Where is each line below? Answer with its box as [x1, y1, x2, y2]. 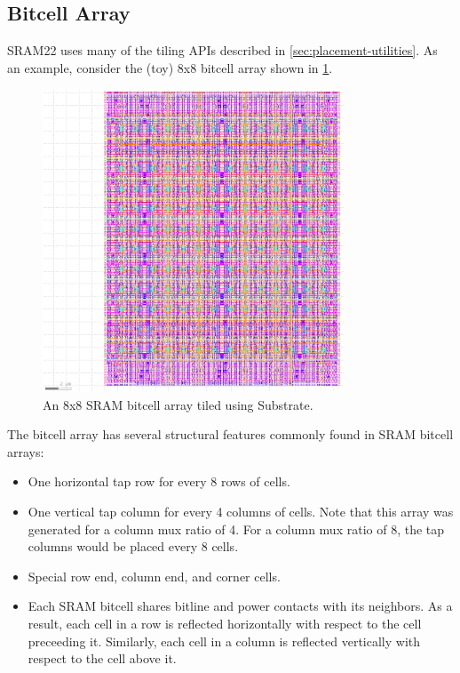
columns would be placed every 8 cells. [28, 537, 239, 556]
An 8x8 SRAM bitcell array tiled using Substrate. [43, 395, 313, 413]
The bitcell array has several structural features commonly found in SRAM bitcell [7, 425, 454, 444]
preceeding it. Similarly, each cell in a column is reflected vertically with [28, 631, 421, 650]
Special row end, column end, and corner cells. [28, 566, 281, 585]
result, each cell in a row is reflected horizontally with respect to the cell [28, 614, 422, 633]
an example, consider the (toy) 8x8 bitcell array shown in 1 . [7, 58, 333, 76]
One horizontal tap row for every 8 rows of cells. [28, 472, 290, 491]
